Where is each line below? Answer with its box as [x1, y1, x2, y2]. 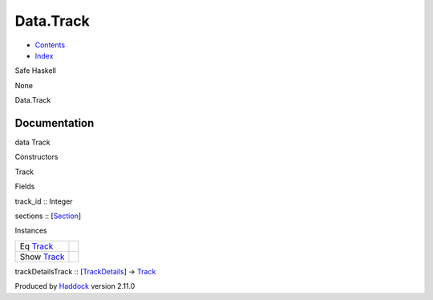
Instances [14, 225, 47, 236]
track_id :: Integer [14, 197, 73, 206]
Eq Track [19, 241, 54, 252]
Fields [14, 181, 35, 192]
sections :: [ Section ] [14, 211, 82, 221]
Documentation [14, 116, 95, 130]
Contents [34, 40, 66, 50]
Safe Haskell [14, 66, 56, 75]
